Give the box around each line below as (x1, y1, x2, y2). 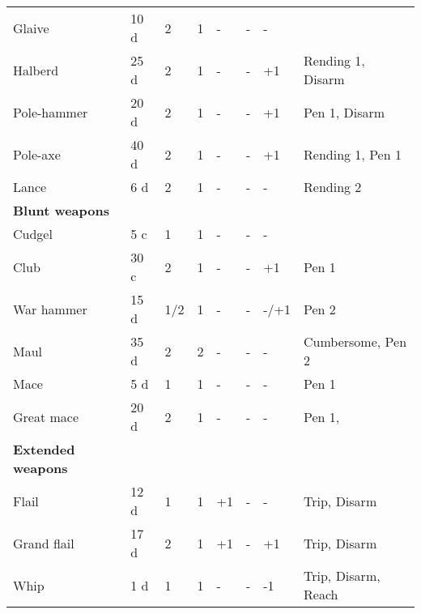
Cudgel (13, 224, 53, 243)
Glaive (13, 18, 49, 37)
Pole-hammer (13, 102, 88, 122)
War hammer (13, 299, 87, 318)
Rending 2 (304, 177, 362, 196)
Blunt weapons (13, 201, 109, 220)
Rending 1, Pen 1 (304, 144, 402, 164)
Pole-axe (13, 144, 61, 164)
